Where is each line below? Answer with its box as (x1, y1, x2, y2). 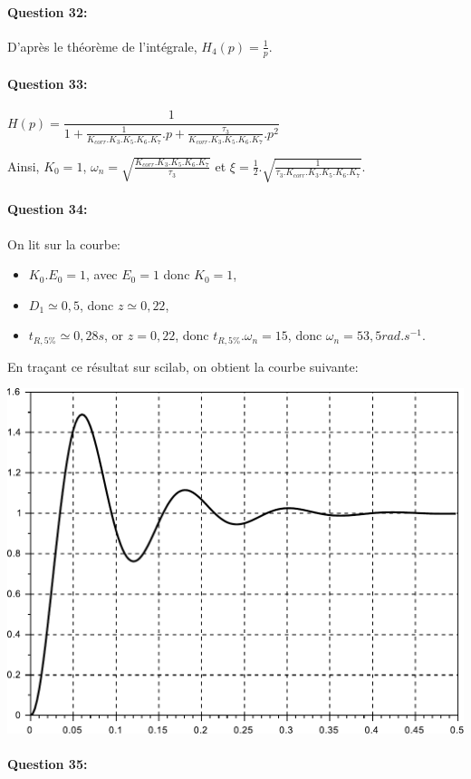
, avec (85, 265, 118, 284)
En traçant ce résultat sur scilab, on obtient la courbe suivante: (7, 356, 359, 375)
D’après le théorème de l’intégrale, (7, 36, 197, 55)
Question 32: (7, 2, 88, 21)
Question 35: (7, 754, 88, 773)
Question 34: (7, 200, 88, 219)
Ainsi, (7, 156, 40, 175)
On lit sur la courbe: (7, 234, 121, 253)
